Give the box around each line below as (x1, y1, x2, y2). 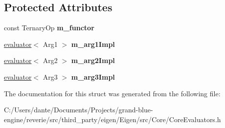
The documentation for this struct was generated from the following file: (4, 88, 221, 98)
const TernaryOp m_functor (4, 22, 94, 33)
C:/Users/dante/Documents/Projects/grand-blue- (4, 105, 153, 115)
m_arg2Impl (71, 55, 115, 65)
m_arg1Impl (71, 39, 115, 49)
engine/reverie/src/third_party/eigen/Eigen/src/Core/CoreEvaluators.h (4, 114, 221, 124)
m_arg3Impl (71, 71, 115, 82)
